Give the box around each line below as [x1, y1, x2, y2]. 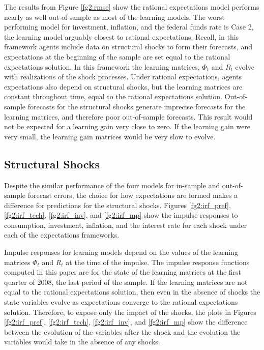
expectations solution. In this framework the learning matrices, [4, 61, 200, 72]
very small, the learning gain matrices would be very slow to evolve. [4, 131, 216, 141]
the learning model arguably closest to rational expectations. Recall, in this [4, 31, 239, 42]
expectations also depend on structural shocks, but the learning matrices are [4, 81, 243, 92]
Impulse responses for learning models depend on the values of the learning [4, 247, 238, 257]
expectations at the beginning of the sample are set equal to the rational [4, 51, 230, 62]
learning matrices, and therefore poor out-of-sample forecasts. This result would [4, 111, 253, 122]
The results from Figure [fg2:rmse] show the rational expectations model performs [4, 2, 259, 12]
